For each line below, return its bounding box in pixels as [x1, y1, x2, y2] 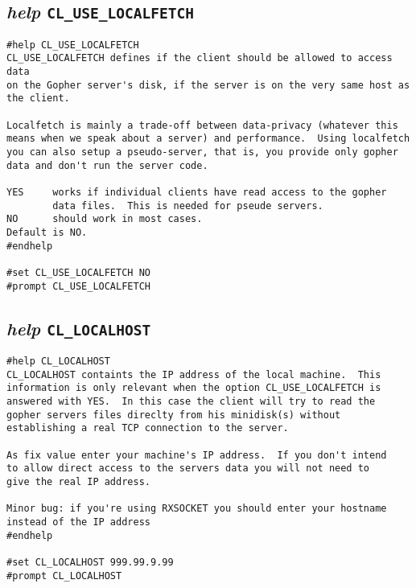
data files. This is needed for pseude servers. [52, 199, 323, 212]
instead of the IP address [6, 516, 150, 528]
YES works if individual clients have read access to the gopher [6, 187, 387, 198]
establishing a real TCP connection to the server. [6, 422, 289, 434]
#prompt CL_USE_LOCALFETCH [6, 280, 150, 292]
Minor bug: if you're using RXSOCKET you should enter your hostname [6, 503, 387, 515]
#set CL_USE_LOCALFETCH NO [6, 266, 150, 278]
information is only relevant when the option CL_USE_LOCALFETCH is [6, 382, 381, 394]
